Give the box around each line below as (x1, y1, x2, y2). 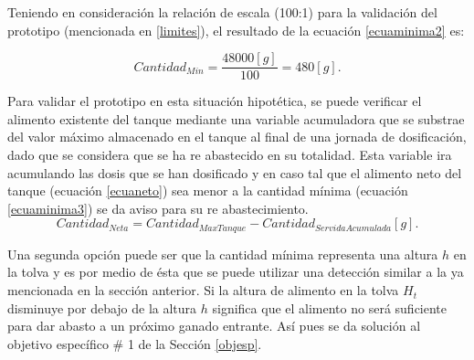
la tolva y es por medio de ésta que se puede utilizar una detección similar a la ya (7, 262, 464, 281)
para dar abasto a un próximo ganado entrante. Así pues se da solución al (7, 316, 421, 335)
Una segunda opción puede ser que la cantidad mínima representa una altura (7, 244, 438, 263)
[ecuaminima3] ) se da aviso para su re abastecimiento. (7, 198, 309, 217)
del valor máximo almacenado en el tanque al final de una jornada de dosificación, (7, 127, 467, 146)
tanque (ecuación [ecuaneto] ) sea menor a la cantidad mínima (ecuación (7, 181, 408, 200)
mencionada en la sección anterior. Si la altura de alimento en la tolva (7, 281, 399, 300)
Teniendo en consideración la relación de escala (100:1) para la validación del (7, 3, 437, 21)
